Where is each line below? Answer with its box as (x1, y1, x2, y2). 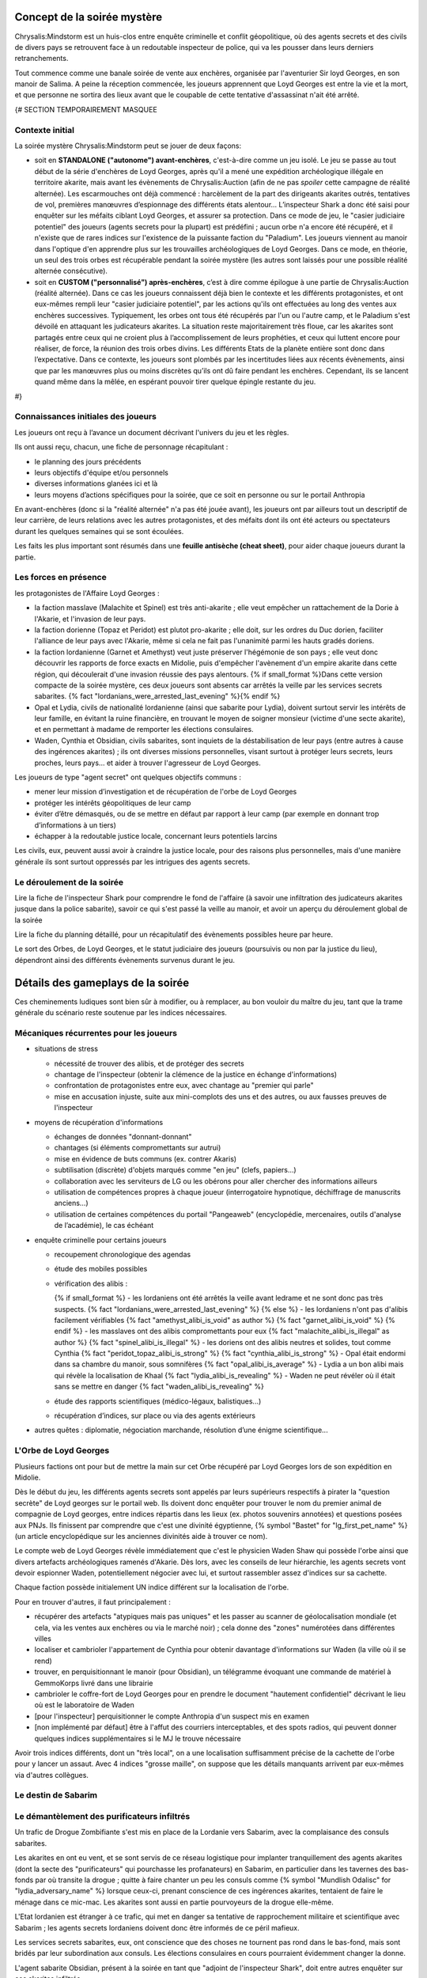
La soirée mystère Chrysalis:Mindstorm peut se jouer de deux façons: (14, 141, 241, 150)
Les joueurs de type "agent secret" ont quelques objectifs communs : (14, 772, 241, 782)
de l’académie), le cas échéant (54, 1221, 154, 1230)
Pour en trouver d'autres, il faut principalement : (14, 1597, 172, 1606)
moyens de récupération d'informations (34, 1117, 164, 1127)
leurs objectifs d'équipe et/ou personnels (34, 468, 169, 477)
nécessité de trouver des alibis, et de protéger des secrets (54, 1059, 244, 1068)
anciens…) (54, 1199, 89, 1208)
